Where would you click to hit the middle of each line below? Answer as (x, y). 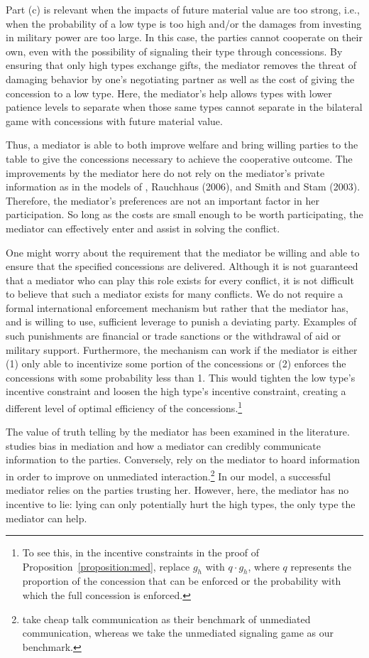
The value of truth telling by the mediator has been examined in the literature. (178, 432)
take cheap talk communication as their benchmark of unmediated (166, 619)
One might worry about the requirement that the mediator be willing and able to (183, 252)
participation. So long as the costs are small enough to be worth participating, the (184, 214)
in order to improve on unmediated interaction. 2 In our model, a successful (168, 475)
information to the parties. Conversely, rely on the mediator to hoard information (183, 459)
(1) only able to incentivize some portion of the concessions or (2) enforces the (176, 363)
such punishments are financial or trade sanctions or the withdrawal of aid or (174, 336)
